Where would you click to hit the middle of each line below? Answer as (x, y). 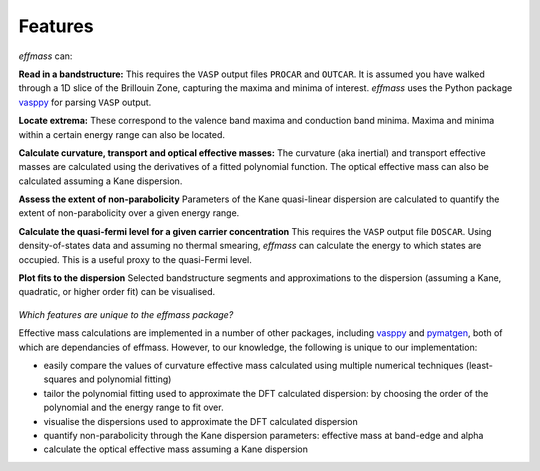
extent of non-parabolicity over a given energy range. (129, 213)
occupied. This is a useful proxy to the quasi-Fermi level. (135, 259)
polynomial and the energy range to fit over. (133, 407)
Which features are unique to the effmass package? (126, 314)
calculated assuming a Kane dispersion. (100, 181)
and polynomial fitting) (125, 379)
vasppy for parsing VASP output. (85, 102)
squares (60, 379)
